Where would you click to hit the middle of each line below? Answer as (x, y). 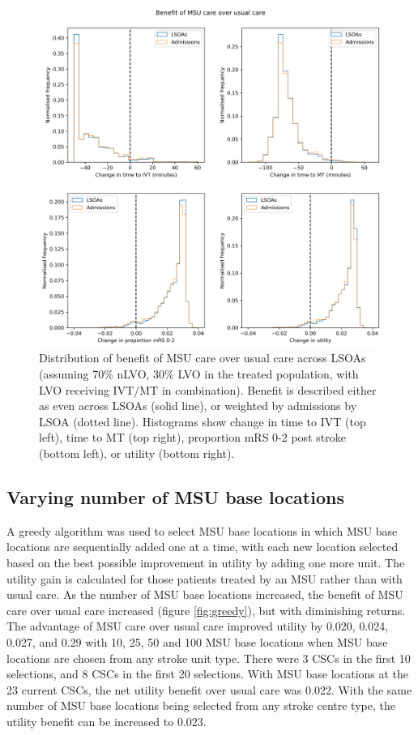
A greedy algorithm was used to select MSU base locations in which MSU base (202, 530)
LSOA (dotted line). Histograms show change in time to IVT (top (203, 421)
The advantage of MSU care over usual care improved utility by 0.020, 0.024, (198, 626)
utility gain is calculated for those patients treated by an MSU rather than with (205, 578)
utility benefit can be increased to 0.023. (107, 721)
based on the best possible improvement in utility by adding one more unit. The (206, 562)
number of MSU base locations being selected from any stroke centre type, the (201, 705)
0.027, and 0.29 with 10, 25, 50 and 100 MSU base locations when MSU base (197, 641)
